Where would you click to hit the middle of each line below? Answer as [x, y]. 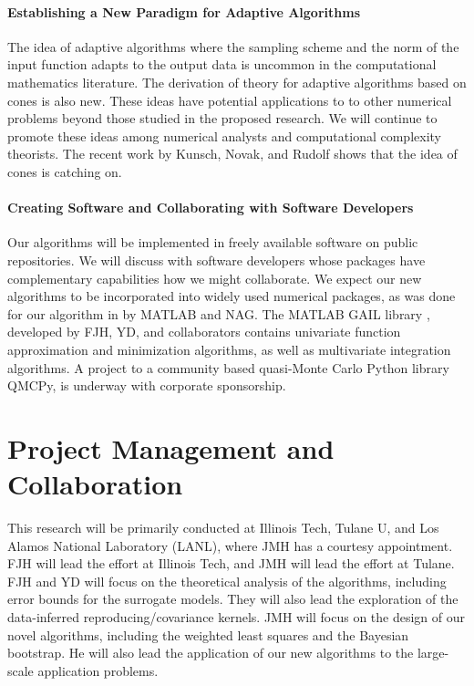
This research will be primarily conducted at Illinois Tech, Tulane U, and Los [223, 527]
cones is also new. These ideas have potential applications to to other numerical [230, 100]
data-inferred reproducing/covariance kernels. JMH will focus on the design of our [237, 616]
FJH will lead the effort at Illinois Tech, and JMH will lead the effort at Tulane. [231, 563]
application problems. [98, 670]
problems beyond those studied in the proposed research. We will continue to [222, 118]
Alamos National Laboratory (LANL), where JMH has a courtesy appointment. [230, 545]
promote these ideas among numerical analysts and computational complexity [224, 135]
